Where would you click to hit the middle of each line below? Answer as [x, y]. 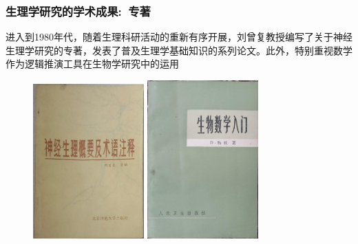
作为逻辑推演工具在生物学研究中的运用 [92, 64]
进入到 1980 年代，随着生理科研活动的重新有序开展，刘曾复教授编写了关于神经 [179, 37]
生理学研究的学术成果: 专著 [78, 11]
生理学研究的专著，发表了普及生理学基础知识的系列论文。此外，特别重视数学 [179, 50]
